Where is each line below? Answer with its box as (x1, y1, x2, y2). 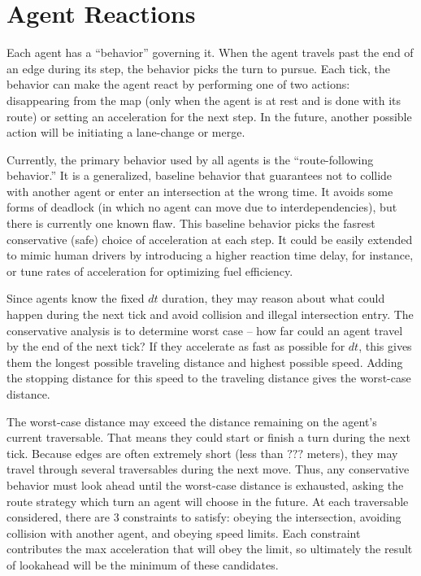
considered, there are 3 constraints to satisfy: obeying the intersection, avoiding (7, 508, 401, 526)
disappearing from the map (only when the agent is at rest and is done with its (7, 91, 401, 108)
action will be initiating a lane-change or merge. (7, 124, 245, 141)
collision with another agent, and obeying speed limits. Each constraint (7, 524, 361, 541)
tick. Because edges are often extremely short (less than (7, 444, 284, 461)
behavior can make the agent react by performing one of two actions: (7, 76, 350, 93)
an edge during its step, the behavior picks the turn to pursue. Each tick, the (7, 59, 391, 76)
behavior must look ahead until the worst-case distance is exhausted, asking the (7, 476, 404, 493)
